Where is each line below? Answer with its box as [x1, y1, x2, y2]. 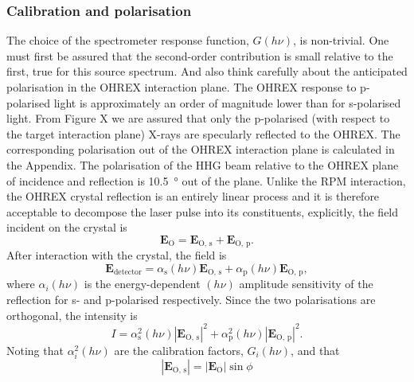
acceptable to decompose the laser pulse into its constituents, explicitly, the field [6, 203, 399, 220]
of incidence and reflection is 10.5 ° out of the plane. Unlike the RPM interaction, [6, 172, 406, 189]
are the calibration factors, [114, 341, 244, 358]
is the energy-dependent [84, 275, 201, 292]
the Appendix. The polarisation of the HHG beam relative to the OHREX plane [6, 156, 399, 173]
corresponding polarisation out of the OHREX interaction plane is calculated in [6, 141, 395, 158]
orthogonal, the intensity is [6, 306, 138, 323]
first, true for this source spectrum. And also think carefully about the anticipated [6, 63, 408, 80]
